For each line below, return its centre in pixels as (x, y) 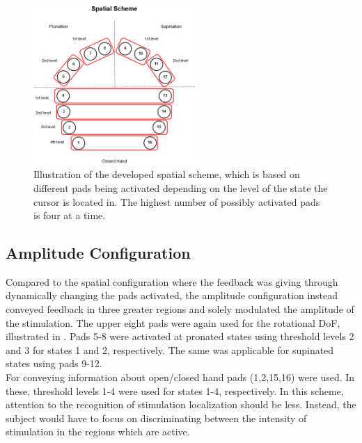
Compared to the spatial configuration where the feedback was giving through (172, 281)
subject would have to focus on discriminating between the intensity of (156, 418)
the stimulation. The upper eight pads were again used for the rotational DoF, (173, 322)
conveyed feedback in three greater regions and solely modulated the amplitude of (180, 309)
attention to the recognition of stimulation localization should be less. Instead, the (181, 404)
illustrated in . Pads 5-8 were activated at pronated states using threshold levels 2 (180, 336)
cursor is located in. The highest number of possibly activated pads (177, 201)
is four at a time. (70, 215)
